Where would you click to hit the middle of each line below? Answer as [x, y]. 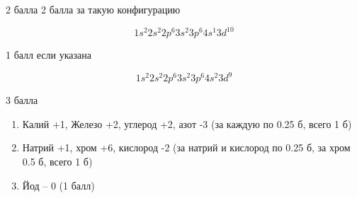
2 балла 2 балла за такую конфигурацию [93, 9]
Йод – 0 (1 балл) [58, 185]
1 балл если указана [49, 55]
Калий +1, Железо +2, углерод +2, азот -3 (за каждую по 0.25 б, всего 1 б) [187, 123]
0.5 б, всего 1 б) [57, 161]
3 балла [22, 100]
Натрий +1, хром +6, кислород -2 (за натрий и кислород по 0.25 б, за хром [186, 147]
